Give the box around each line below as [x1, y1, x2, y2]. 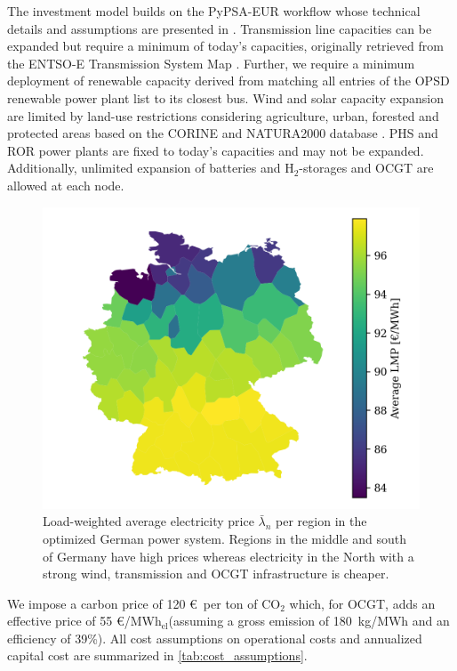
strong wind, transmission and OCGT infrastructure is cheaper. [43, 564, 389, 583]
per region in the [276, 512, 367, 530]
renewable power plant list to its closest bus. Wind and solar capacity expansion [7, 88, 445, 107]
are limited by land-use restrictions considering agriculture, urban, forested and [7, 106, 439, 125]
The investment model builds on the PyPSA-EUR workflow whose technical [7, 2, 421, 20]
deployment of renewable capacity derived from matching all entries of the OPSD [7, 71, 450, 90]
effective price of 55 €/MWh [7, 611, 162, 630]
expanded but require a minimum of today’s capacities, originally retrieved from [7, 36, 444, 55]
